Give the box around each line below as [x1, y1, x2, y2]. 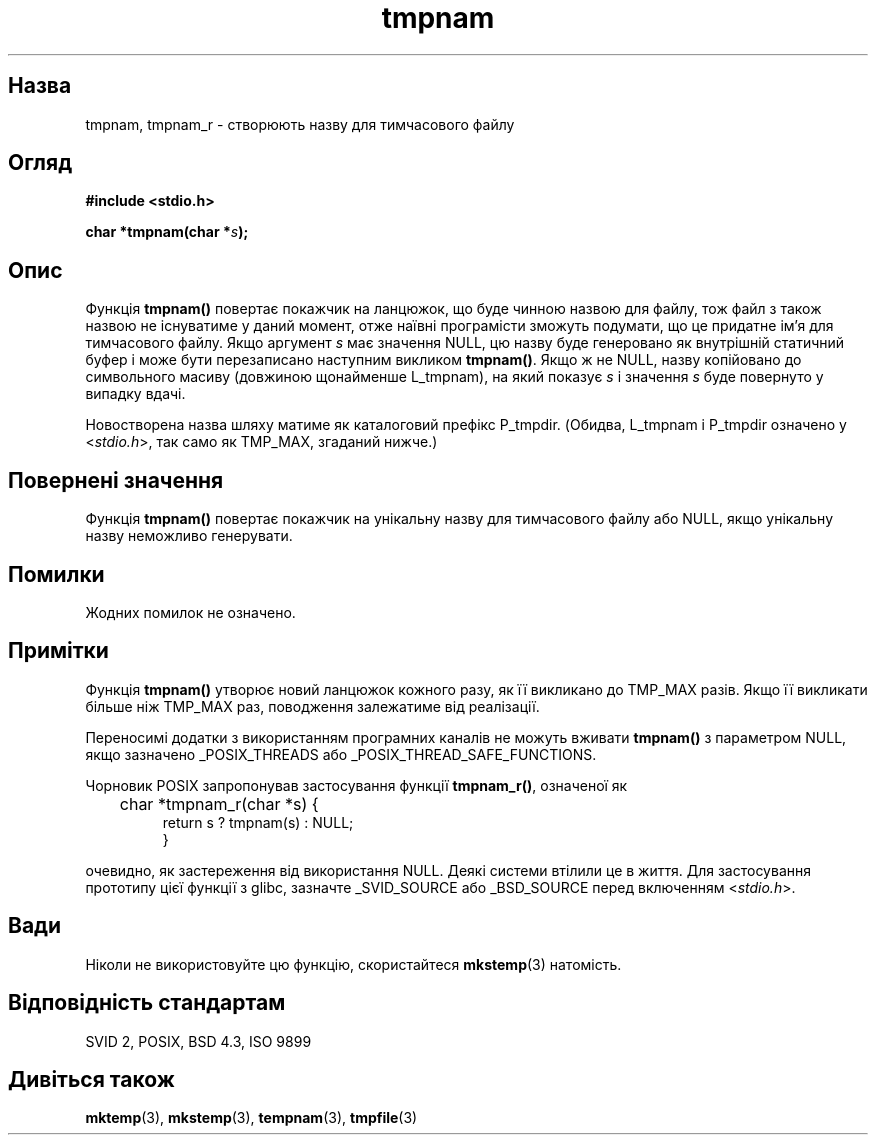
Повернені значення [8, 467, 224, 493]
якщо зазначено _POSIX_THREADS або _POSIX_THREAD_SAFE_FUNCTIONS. [85, 745, 597, 763]
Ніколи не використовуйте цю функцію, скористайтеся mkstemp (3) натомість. [85, 955, 622, 973]
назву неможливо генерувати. [85, 527, 293, 545]
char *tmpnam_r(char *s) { [119, 793, 319, 814]
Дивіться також [8, 1066, 175, 1092]
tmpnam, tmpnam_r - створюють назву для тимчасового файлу [85, 115, 515, 133]
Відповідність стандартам [8, 990, 286, 1016]
